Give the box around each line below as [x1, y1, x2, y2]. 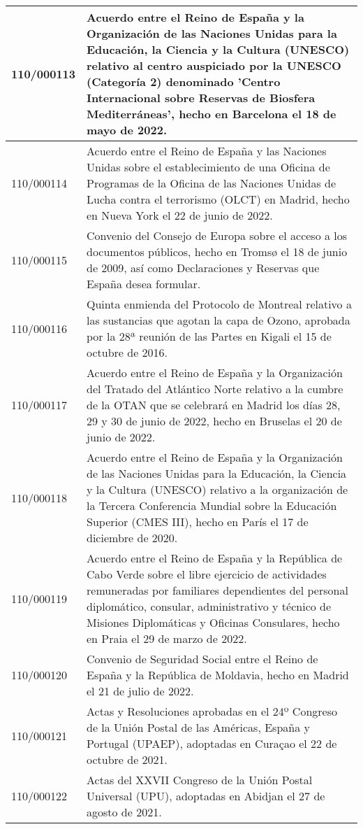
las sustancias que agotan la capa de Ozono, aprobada [87, 312, 350, 328]
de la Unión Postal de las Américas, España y [87, 719, 310, 735]
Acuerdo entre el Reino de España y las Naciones [87, 143, 327, 159]
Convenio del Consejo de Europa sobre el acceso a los [87, 227, 348, 243]
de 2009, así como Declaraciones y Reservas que [87, 260, 320, 276]
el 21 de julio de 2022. [87, 683, 194, 699]
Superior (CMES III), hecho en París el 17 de [87, 513, 309, 530]
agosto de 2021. [87, 804, 162, 820]
